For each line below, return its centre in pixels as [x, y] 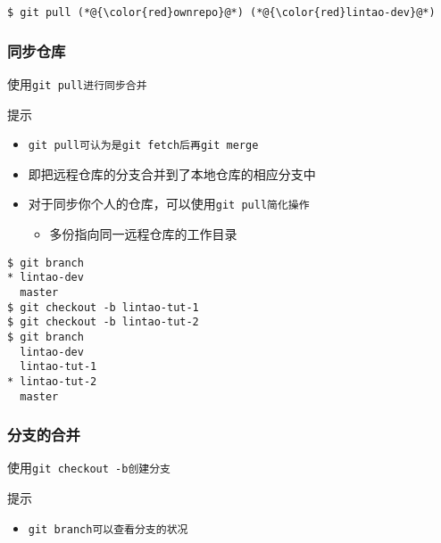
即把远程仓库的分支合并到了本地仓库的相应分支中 [172, 173]
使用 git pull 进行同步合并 [77, 83]
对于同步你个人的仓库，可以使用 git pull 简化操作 [169, 204]
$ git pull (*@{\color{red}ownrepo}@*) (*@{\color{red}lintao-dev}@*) [221, 12]
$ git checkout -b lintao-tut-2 [103, 322]
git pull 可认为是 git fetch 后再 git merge [143, 146]
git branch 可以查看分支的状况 [108, 529]
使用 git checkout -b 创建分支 [89, 468]
